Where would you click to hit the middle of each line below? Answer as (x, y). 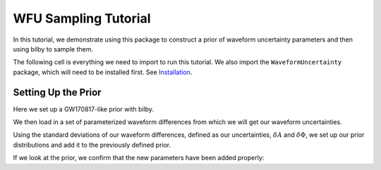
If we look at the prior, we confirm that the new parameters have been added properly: (139, 158)
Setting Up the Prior (57, 92)
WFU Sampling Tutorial (82, 18)
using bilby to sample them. (53, 49)
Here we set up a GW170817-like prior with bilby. (84, 109)
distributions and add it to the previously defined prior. (92, 145)
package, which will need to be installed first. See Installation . (103, 72)
